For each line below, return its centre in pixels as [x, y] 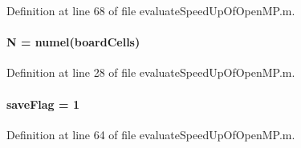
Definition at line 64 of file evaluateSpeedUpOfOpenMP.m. [151, 134]
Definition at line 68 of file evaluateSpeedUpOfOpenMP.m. [151, 10]
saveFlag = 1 [43, 104]
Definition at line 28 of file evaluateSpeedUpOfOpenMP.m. [151, 72]
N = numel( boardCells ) [73, 42]
